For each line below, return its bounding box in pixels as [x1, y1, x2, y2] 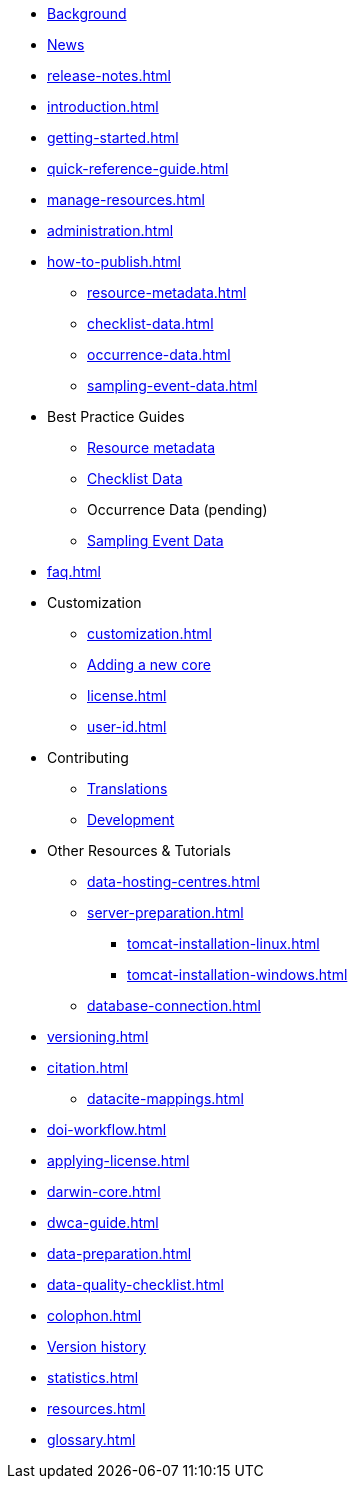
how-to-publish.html [47, 253, 182, 270]
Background [47, 5, 127, 22]
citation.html [47, 1059, 129, 1076]
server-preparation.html [87, 904, 244, 921]
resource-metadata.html [87, 284, 247, 301]
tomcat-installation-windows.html [127, 966, 348, 983]
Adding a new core [87, 656, 211, 673]
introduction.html [47, 98, 159, 115]
